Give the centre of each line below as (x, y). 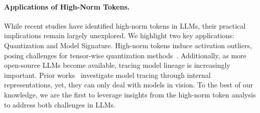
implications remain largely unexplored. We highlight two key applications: (119, 35)
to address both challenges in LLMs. (60, 104)
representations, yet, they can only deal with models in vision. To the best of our (128, 85)
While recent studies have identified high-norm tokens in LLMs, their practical (125, 25)
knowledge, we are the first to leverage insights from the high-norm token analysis (130, 94)
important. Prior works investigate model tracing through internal (107, 75)
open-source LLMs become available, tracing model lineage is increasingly (117, 65)
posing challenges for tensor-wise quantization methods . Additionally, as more (125, 55)
